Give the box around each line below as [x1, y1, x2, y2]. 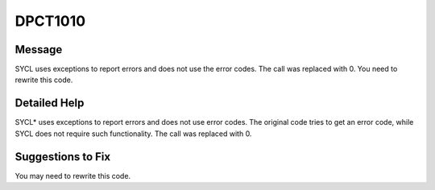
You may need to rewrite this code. [14, 171, 131, 180]
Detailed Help [14, 97, 85, 110]
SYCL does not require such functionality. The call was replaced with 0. [14, 129, 252, 138]
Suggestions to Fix [14, 150, 111, 163]
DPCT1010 [14, 12, 86, 30]
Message [14, 43, 63, 56]
